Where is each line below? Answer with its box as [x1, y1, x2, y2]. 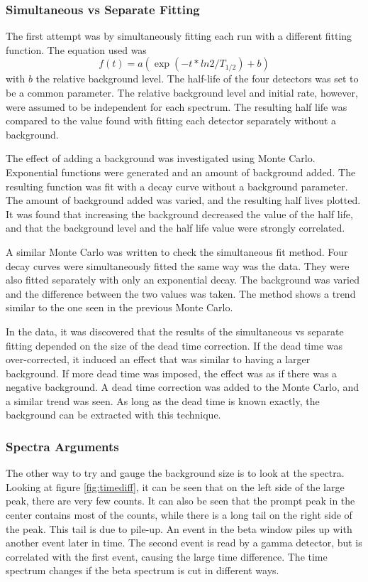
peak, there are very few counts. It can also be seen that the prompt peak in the [6, 493, 355, 508]
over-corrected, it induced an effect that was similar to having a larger [6, 352, 311, 367]
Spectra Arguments [6, 437, 119, 455]
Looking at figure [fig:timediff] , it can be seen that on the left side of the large [6, 479, 345, 494]
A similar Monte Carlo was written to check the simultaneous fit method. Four [6, 244, 348, 259]
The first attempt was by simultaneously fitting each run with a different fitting [6, 28, 352, 43]
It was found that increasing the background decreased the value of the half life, [6, 206, 353, 221]
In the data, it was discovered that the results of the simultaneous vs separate [6, 323, 344, 338]
